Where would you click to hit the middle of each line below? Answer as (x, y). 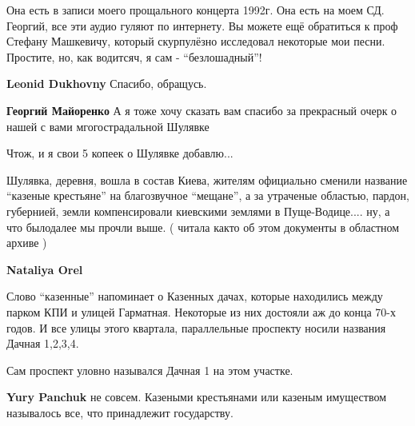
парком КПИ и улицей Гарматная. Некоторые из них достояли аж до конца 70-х (201, 311)
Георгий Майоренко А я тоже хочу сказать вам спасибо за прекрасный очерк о (202, 110)
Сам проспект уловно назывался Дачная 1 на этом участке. (150, 370)
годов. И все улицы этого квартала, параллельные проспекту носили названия (196, 327)
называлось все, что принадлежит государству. (120, 412)
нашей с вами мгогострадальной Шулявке (108, 126)
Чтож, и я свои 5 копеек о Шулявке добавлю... (120, 153)
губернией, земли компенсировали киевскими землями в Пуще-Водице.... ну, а (198, 211)
